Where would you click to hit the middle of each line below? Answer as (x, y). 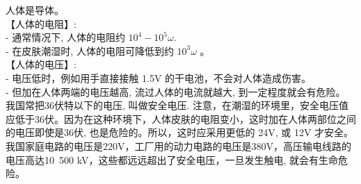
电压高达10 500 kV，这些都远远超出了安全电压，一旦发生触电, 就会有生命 (172, 159)
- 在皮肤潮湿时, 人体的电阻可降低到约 (90, 50)
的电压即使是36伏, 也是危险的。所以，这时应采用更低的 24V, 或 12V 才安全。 (180, 132)
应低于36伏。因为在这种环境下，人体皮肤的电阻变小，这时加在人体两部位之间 (181, 118)
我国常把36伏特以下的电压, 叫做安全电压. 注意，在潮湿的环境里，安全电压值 (177, 105)
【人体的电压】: (41, 64)
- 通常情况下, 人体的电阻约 (65, 37)
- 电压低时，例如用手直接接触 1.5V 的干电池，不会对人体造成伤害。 (159, 77)
